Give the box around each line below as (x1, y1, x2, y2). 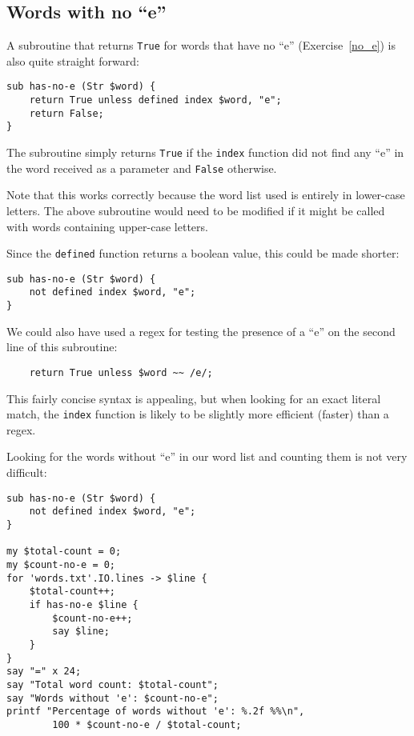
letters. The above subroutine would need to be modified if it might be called (6, 202, 385, 218)
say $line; (52, 626, 110, 638)
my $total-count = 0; (6, 546, 122, 558)
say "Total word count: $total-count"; (6, 678, 219, 690)
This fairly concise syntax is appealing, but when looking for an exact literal (6, 390, 381, 406)
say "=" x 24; (6, 666, 82, 678)
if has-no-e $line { (29, 598, 139, 610)
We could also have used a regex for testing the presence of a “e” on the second (6, 322, 396, 339)
